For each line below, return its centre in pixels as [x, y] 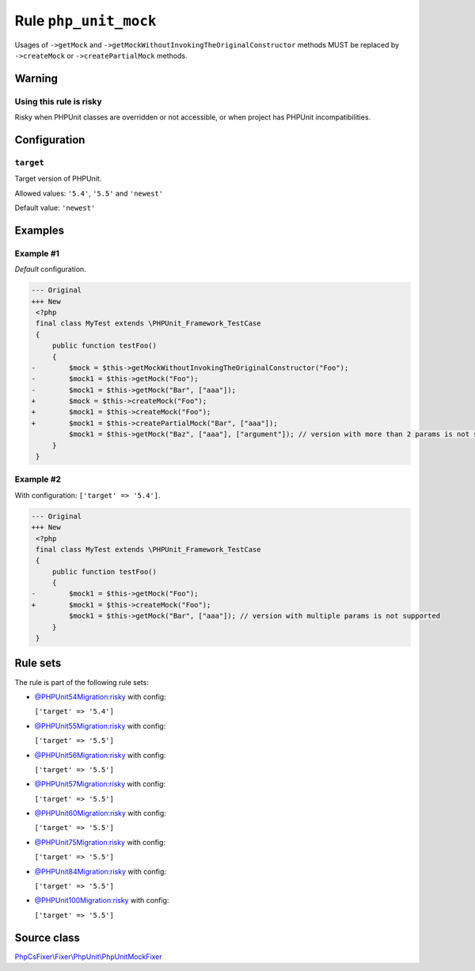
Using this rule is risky [58, 101]
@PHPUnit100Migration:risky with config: [102, 901]
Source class [47, 937]
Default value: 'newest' [55, 208]
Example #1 [37, 253]
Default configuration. [50, 269]
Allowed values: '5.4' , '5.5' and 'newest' [89, 193]
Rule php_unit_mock [85, 21]
